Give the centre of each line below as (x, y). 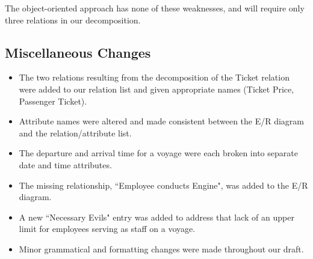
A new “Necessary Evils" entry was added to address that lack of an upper (156, 217)
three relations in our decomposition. (73, 20)
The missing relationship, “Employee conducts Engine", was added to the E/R (163, 185)
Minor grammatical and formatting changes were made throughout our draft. (161, 248)
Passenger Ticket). (53, 101)
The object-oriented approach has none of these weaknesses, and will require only (155, 8)
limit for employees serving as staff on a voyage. (107, 229)
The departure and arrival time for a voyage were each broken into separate (158, 153)
